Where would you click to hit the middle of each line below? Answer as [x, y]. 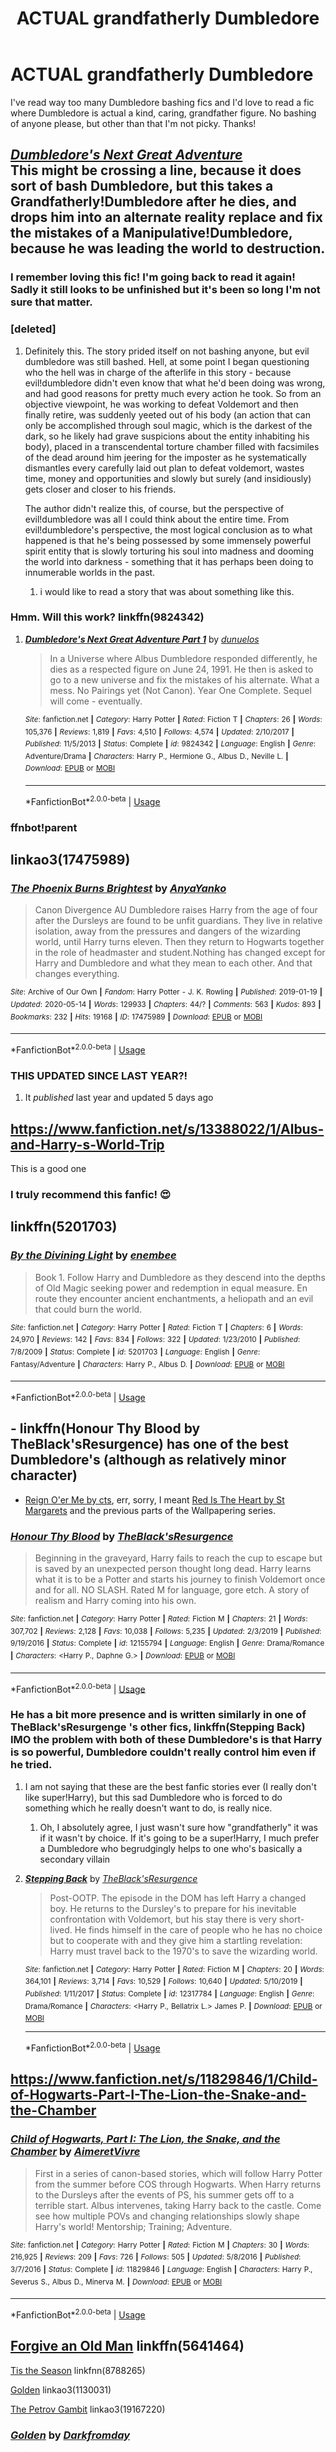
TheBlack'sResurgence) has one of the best [150, 1444]
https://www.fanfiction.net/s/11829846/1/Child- [164, 2079]
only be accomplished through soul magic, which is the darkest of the [168, 425]
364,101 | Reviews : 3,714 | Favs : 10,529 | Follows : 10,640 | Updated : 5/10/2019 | [163, 1982]
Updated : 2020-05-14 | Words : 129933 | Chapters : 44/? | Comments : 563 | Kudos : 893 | [166, 1005]
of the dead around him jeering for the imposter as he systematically [165, 457]
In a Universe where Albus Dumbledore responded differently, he [183, 658]
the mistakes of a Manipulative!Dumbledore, [151, 233]
